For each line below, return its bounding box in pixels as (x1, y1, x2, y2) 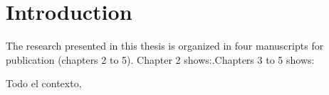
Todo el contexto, (6, 76, 82, 91)
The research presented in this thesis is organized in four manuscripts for (6, 38, 324, 53)
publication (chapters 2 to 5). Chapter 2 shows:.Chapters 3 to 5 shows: (6, 52, 315, 67)
